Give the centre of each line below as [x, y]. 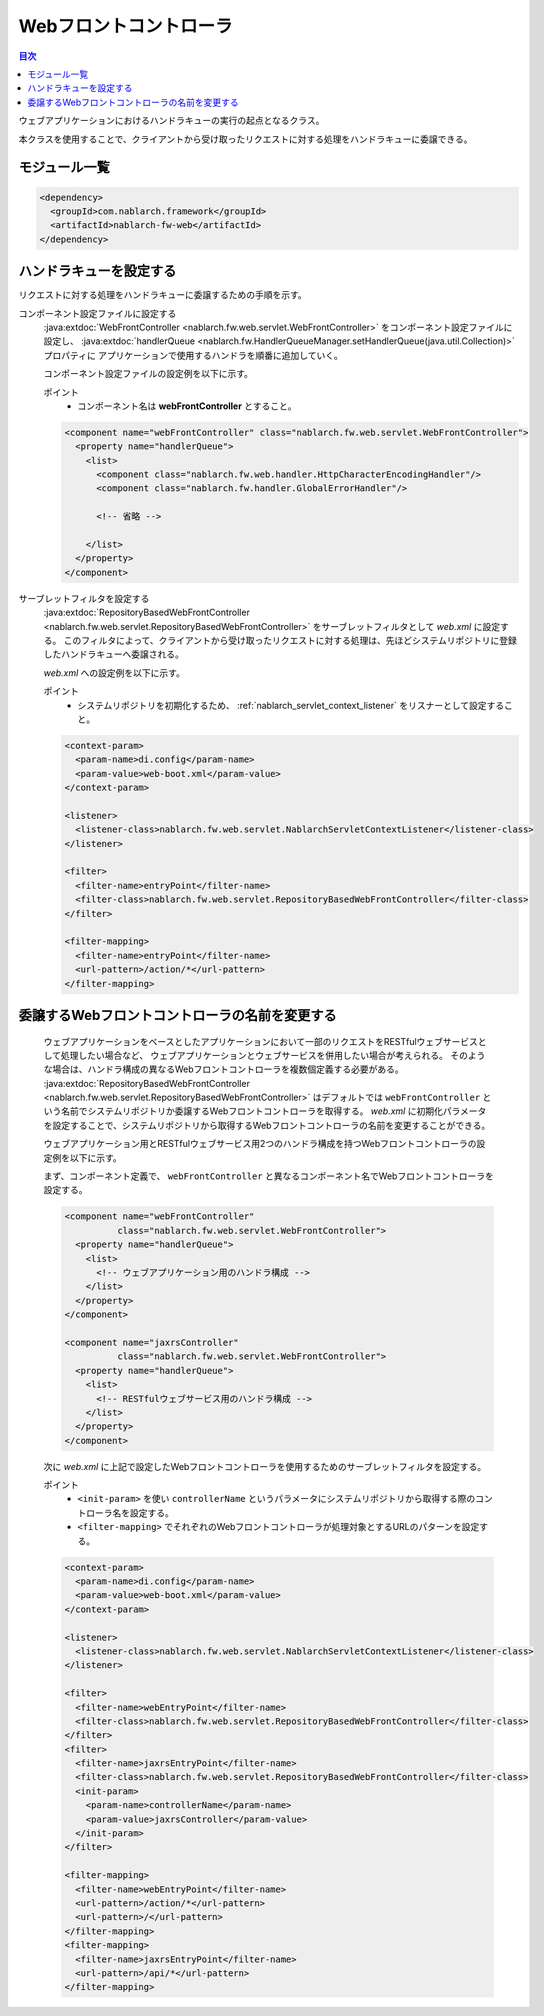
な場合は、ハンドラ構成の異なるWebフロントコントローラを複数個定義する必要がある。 [223, 1069]
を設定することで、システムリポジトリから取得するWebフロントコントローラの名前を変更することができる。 [267, 1125]
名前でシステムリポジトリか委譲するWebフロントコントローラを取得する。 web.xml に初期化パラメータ [273, 1111]
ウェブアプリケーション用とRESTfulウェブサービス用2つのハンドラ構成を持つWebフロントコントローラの [260, 1144]
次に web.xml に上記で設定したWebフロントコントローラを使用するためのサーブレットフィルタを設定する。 [265, 1466]
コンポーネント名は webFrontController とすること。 [187, 406]
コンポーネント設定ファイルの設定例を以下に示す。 [148, 374]
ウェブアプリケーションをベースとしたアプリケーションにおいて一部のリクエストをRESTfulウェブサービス [261, 1041]
